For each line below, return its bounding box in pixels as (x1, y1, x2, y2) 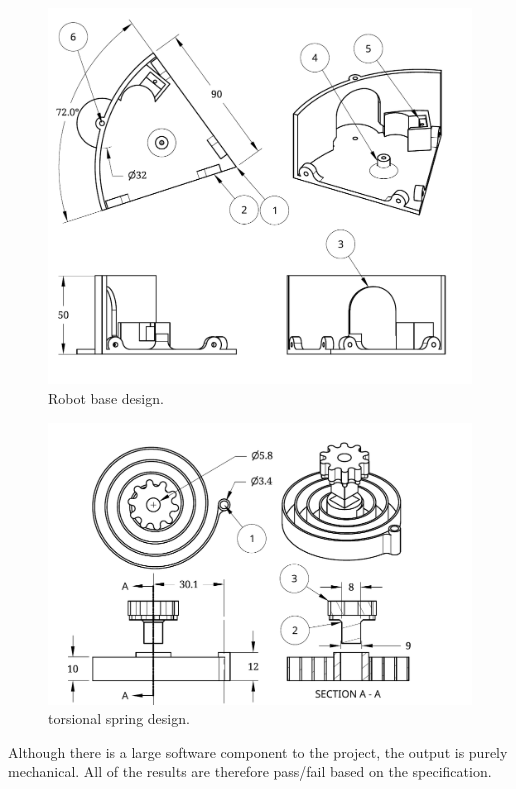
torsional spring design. (48, 708, 190, 729)
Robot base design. (48, 387, 164, 408)
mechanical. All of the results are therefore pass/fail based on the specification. (8, 761, 492, 782)
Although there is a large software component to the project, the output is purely (8, 741, 508, 762)
